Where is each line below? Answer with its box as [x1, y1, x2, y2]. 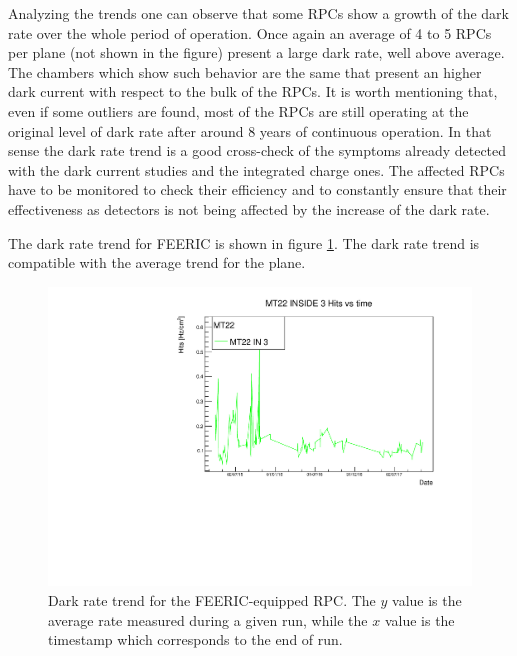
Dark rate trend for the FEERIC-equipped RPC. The [48, 589, 376, 610]
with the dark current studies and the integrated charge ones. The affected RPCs [8, 159, 505, 180]
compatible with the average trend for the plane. [8, 252, 306, 273]
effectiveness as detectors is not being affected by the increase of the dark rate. [8, 198, 490, 219]
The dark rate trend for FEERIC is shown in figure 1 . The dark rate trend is [8, 232, 480, 253]
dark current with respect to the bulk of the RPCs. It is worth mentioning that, [8, 81, 498, 102]
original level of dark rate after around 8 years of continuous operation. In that [8, 120, 492, 141]
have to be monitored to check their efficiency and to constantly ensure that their [8, 179, 507, 200]
